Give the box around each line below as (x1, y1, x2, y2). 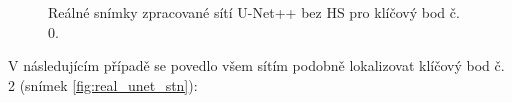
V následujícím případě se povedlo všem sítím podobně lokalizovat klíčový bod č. (8, 55, 505, 76)
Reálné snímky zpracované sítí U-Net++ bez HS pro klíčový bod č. (48, 2, 460, 22)
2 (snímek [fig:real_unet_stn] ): (8, 74, 198, 95)
